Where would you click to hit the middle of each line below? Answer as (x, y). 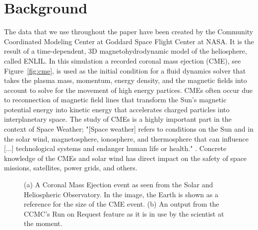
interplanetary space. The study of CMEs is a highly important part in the (118, 119)
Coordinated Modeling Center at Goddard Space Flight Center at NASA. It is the (129, 41)
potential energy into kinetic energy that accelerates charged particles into (117, 109)
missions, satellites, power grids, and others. (71, 168)
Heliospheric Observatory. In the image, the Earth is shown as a (121, 194)
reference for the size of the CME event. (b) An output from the (122, 204)
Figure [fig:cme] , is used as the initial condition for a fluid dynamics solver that (125, 70)
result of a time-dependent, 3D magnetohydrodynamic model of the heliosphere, (126, 51)
